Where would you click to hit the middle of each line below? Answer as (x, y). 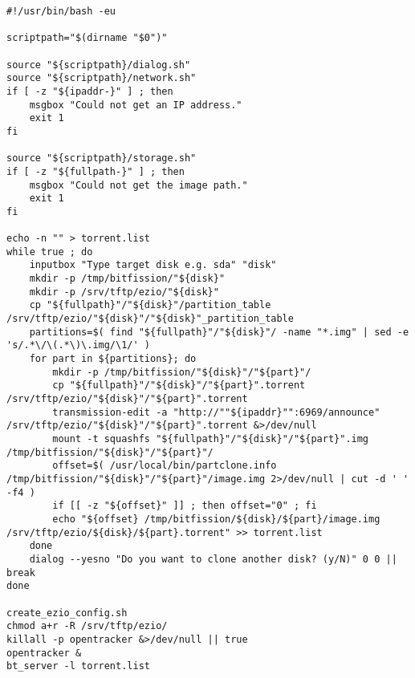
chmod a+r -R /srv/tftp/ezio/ (87, 626)
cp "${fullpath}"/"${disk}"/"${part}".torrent (179, 386)
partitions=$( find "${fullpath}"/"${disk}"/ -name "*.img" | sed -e (219, 332)
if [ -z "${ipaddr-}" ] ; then (90, 91)
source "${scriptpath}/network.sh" (102, 78)
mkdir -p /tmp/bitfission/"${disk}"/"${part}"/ (182, 372)
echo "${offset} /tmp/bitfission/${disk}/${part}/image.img (216, 519)
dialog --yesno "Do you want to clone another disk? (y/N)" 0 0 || (213, 559)
